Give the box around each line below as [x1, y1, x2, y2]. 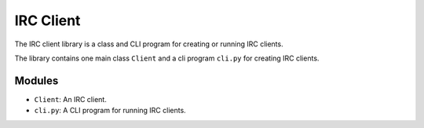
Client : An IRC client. [34, 94, 108, 104]
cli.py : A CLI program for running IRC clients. [34, 106, 186, 115]
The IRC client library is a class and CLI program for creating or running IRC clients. [14, 39, 283, 49]
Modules [14, 74, 59, 87]
